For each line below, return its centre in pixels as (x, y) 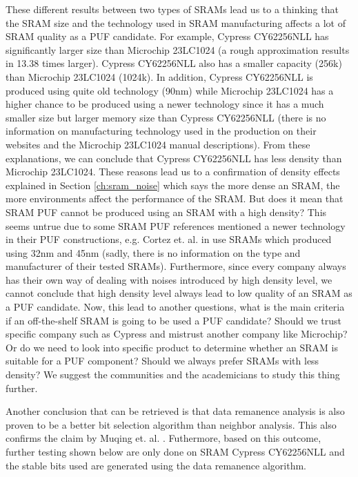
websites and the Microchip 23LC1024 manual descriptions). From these (158, 144)
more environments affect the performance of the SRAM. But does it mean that (175, 198)
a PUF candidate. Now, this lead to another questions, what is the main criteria (175, 307)
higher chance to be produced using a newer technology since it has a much (165, 104)
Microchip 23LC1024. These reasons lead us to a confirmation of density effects (173, 172)
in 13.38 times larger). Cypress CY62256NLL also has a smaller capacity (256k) (174, 63)
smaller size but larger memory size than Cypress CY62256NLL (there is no (166, 117)
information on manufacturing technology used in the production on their (161, 131)
